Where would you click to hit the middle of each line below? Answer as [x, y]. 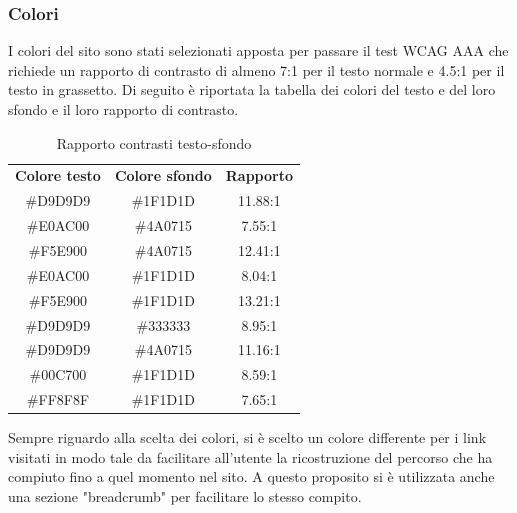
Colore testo [58, 175]
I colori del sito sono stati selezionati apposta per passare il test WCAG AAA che [258, 50]
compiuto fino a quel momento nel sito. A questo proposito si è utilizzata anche [251, 476]
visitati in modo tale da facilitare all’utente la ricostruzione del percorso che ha [250, 456]
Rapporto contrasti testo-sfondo [154, 142]
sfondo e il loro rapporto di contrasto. [123, 109]
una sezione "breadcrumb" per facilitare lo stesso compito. [185, 495]
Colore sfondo [163, 175]
